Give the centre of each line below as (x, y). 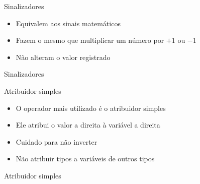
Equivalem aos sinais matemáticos (68, 23)
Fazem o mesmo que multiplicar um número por (90, 40)
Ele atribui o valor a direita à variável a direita (88, 125)
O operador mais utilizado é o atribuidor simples (91, 108)
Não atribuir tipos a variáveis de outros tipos (85, 159)
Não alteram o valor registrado (63, 57)
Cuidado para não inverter (57, 141)
